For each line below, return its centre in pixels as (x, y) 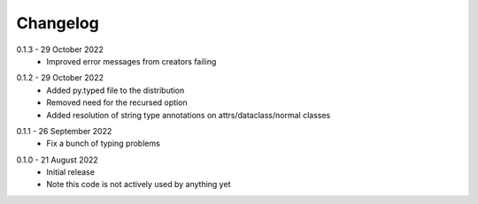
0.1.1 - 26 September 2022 (64, 131)
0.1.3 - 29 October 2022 (60, 49)
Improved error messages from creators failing (131, 61)
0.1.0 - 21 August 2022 (58, 160)
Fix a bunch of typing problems (104, 144)
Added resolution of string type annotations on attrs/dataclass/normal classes (189, 115)
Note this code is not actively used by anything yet (139, 185)
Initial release (70, 172)
